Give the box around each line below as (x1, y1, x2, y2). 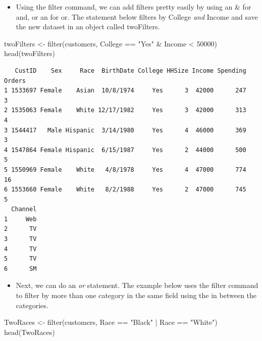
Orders (4, 77, 26, 84)
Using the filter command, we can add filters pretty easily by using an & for (16, 2, 251, 12)
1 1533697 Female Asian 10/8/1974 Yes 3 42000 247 (4, 87, 246, 94)
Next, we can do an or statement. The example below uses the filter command (16, 280, 258, 290)
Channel (11, 206, 37, 213)
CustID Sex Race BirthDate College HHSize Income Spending (15, 67, 246, 74)
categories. (16, 300, 48, 310)
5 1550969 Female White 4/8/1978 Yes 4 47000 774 (4, 166, 246, 173)
